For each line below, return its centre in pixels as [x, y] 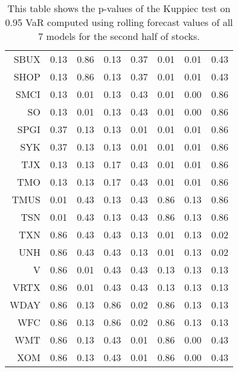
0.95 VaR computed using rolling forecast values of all [119, 22]
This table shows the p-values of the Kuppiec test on [119, 8]
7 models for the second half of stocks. [119, 36]
